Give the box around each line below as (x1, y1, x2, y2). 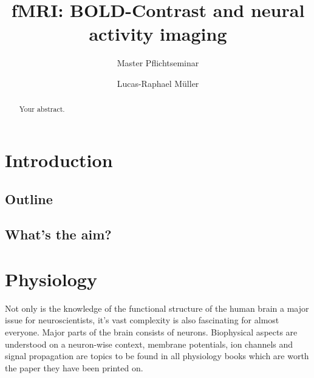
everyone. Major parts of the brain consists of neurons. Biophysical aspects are (5, 326, 298, 338)
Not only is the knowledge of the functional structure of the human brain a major (5, 301, 309, 314)
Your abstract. (19, 104, 65, 114)
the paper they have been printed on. (5, 361, 143, 374)
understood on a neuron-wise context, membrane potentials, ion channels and (5, 337, 293, 350)
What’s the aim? (5, 225, 112, 244)
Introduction (5, 147, 113, 172)
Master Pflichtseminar (117, 57, 199, 69)
